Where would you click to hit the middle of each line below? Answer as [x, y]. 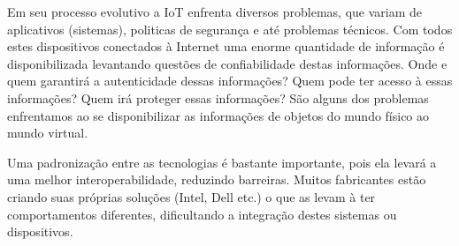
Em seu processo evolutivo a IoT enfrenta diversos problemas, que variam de [215, 11]
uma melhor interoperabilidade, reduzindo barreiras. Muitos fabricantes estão [217, 179]
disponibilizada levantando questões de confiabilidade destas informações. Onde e [227, 63]
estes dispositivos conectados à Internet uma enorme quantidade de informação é [226, 46]
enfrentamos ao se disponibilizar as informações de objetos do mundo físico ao [218, 115]
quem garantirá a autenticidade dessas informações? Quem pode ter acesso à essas [230, 81]
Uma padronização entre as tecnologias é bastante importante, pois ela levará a [222, 162]
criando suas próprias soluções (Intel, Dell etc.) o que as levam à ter [191, 196]
